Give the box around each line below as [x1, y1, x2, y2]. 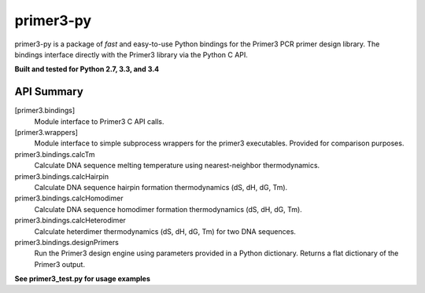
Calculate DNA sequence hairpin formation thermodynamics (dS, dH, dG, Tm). [34, 182, 288, 192]
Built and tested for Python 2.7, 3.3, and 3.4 [14, 64, 160, 74]
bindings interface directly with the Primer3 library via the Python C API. [14, 49, 248, 59]
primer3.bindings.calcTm [14, 149, 95, 159]
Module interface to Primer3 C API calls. [34, 116, 164, 126]
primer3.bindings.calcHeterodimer [14, 216, 126, 225]
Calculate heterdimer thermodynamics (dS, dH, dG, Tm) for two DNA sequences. [34, 226, 297, 236]
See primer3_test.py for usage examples [14, 274, 151, 284]
